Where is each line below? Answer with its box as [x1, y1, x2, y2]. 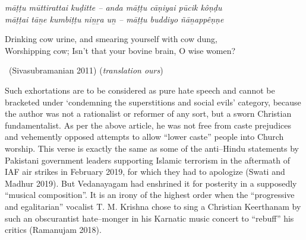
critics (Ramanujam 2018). [5, 223, 102, 236]
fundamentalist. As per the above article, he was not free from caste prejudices [5, 119, 291, 131]
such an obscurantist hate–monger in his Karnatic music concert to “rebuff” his [5, 212, 294, 224]
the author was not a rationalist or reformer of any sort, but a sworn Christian [5, 107, 292, 120]
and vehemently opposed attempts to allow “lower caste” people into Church [5, 130, 284, 143]
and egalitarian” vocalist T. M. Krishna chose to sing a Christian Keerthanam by [5, 200, 301, 212]
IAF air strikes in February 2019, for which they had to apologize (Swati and [5, 165, 285, 178]
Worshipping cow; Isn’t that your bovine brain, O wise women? [5, 44, 236, 56]
